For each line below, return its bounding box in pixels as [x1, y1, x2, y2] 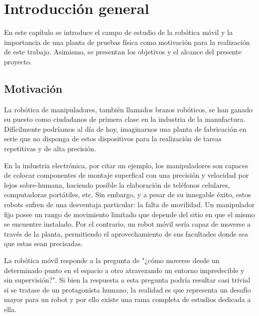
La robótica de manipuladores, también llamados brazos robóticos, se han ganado [4, 104, 253, 114]
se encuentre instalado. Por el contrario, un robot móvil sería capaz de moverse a [4, 219, 251, 229]
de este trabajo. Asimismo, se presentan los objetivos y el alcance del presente [4, 46, 242, 57]
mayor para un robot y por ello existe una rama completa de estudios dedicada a [4, 294, 251, 305]
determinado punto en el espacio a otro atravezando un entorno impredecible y [4, 265, 245, 275]
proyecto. [4, 56, 32, 66]
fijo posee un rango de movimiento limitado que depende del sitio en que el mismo [4, 209, 255, 219]
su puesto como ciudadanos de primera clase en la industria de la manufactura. [4, 114, 246, 124]
